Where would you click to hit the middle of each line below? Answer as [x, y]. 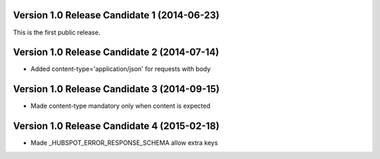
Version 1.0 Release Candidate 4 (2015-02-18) [116, 126]
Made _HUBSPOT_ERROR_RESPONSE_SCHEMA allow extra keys [124, 143]
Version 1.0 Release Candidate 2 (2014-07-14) [116, 52]
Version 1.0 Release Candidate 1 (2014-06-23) [116, 15]
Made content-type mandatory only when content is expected [121, 106]
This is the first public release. [57, 32]
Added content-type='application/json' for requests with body [121, 69]
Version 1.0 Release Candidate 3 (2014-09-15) [116, 89]
